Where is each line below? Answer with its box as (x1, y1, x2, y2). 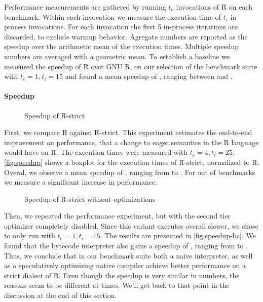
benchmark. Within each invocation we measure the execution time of (4, 11, 221, 22)
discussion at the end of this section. (4, 290, 117, 300)
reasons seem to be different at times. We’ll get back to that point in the (4, 280, 230, 290)
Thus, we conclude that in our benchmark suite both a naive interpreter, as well (4, 250, 253, 261)
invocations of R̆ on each (176, 2, 253, 12)
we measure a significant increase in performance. (4, 177, 158, 187)
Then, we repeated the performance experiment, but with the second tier (4, 210, 231, 221)
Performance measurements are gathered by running (4, 2, 166, 12)
